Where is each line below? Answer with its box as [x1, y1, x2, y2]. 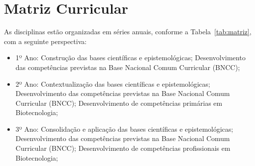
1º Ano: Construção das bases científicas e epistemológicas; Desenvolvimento [15, 52, 246, 63]
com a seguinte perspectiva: [4, 36, 87, 46]
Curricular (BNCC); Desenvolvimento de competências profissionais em [15, 143, 230, 153]
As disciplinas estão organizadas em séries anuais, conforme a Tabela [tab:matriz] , [4, 26, 252, 37]
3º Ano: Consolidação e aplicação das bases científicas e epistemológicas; [15, 123, 233, 134]
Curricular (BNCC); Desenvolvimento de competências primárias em [15, 97, 223, 108]
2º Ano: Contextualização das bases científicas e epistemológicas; [15, 78, 210, 89]
